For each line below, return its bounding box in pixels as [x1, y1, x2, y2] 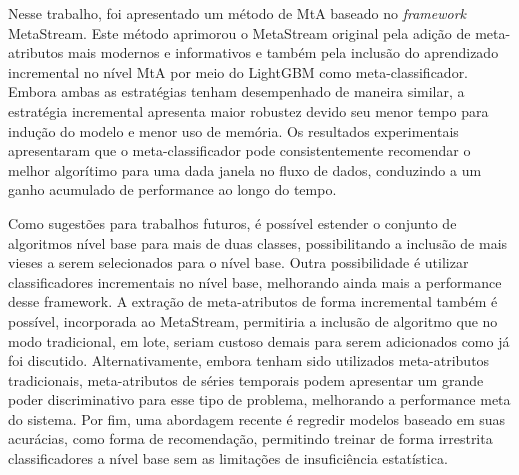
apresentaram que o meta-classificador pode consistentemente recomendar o [8, 140, 471, 161]
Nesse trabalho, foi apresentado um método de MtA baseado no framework [8, 3, 467, 23]
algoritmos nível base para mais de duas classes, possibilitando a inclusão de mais [8, 232, 508, 253]
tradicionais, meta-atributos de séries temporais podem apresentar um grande [8, 369, 484, 390]
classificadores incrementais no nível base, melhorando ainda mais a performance [8, 271, 502, 292]
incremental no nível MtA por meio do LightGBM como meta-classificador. [8, 61, 469, 82]
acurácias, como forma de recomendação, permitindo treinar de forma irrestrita [8, 428, 493, 449]
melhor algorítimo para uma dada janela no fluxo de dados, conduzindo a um [8, 159, 482, 180]
